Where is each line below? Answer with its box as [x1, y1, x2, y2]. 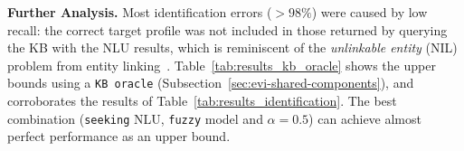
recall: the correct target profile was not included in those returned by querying [7, 20, 448, 39]
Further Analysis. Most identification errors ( [7, 3, 272, 21]
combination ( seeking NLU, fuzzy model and [7, 109, 263, 127]
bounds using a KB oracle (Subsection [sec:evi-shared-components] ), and [7, 73, 414, 92]
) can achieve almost [308, 109, 421, 127]
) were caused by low [311, 3, 428, 21]
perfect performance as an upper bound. [7, 127, 231, 146]
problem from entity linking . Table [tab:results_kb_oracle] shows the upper [7, 55, 436, 74]
